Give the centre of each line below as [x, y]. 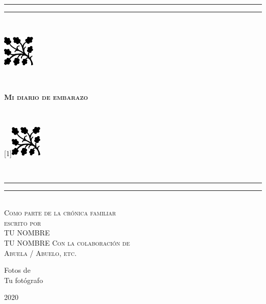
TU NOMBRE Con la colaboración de [67, 242]
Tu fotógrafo [24, 280]
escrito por [23, 222]
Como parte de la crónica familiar [60, 213]
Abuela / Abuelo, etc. [40, 253]
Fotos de [17, 270]
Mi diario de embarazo [46, 97]
